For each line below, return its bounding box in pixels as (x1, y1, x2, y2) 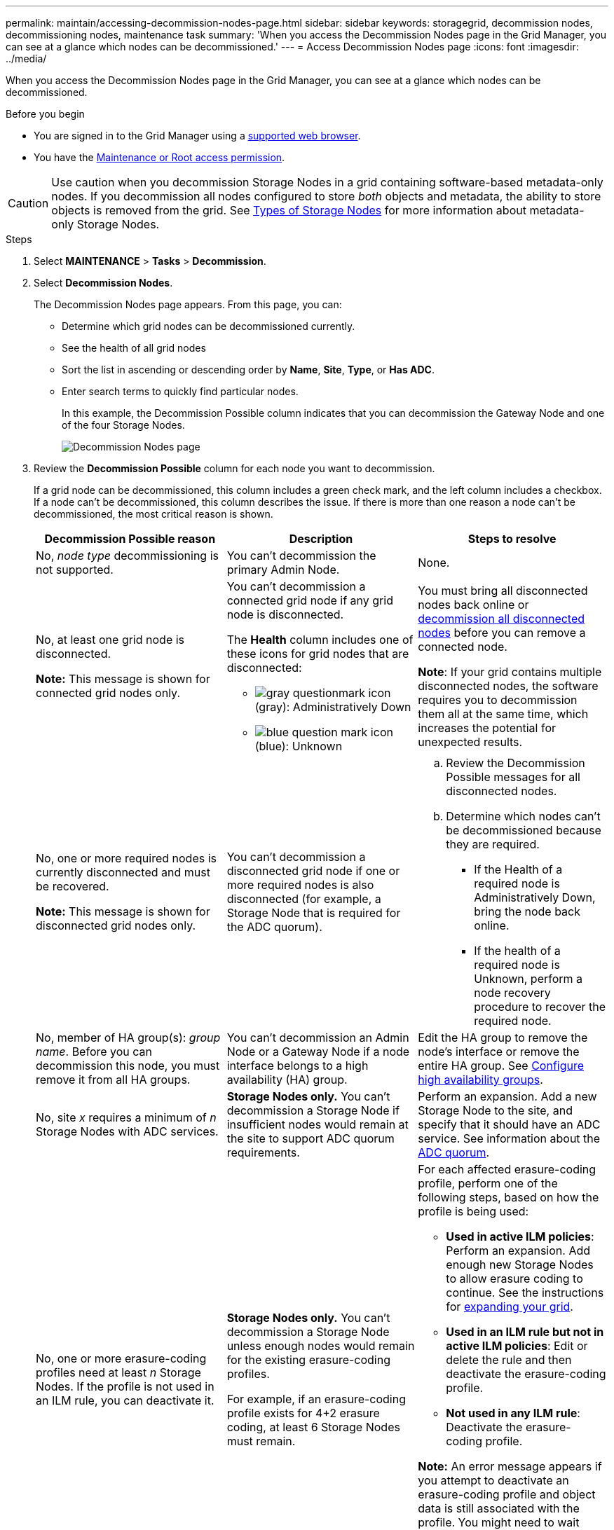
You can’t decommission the (226, 549, 376, 563)
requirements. (226, 1145, 300, 1159)
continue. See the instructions (446, 1286, 604, 1300)
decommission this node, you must (36, 1059, 220, 1073)
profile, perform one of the (418, 1176, 558, 1190)
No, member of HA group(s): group (36, 1031, 221, 1045)
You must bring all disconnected (418, 584, 588, 598)
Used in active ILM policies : (446, 1229, 594, 1243)
